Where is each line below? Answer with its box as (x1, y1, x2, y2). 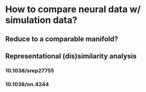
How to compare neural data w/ (5, 4, 141, 15)
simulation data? (5, 14, 78, 26)
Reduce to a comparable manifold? (5, 35, 118, 43)
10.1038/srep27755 (5, 67, 55, 74)
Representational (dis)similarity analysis (5, 52, 137, 60)
